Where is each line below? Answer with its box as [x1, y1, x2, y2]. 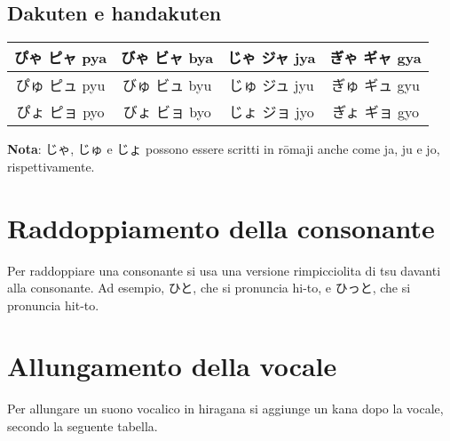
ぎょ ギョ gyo [332, 101, 420, 123]
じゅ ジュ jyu [228, 75, 314, 96]
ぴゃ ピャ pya [14, 47, 107, 68]
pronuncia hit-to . [7, 295, 99, 314]
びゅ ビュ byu [122, 75, 212, 96]
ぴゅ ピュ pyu [15, 75, 106, 96]
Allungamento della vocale [7, 348, 337, 384]
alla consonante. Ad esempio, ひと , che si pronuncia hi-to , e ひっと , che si [7, 278, 411, 297]
